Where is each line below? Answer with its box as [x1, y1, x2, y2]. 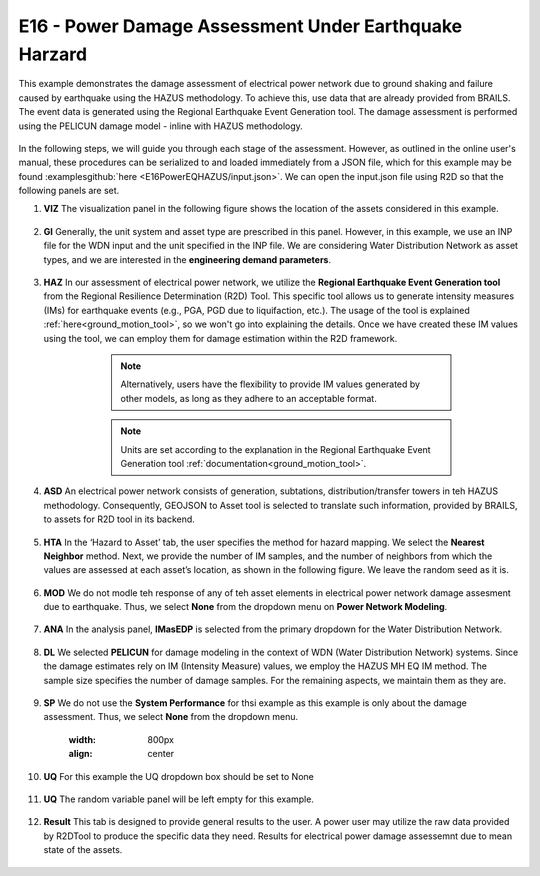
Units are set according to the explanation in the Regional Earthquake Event [120, 443, 431, 455]
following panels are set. [18, 185, 120, 197]
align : [68, 748, 93, 760]
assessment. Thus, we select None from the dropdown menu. [43, 711, 299, 723]
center [147, 748, 175, 760]
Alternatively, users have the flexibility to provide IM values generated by [120, 378, 420, 390]
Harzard [18, 43, 88, 65]
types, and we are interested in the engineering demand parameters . [43, 253, 332, 265]
